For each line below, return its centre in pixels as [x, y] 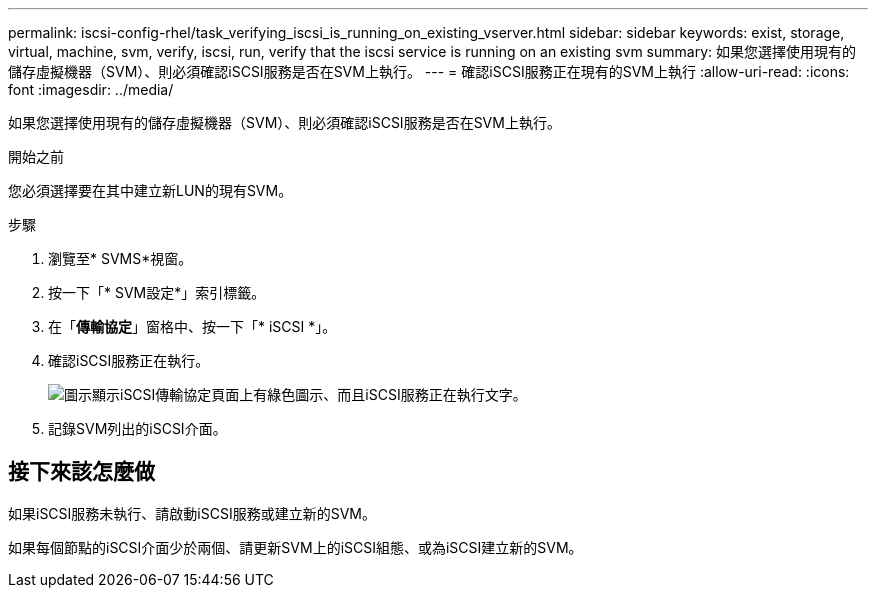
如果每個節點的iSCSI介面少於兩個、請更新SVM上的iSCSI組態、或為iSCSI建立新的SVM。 [295, 547]
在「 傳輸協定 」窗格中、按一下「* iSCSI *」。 [192, 326]
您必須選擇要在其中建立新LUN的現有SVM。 [150, 190]
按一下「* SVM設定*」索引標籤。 [157, 292]
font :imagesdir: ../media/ [91, 89]
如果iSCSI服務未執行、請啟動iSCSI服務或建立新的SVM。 [192, 513]
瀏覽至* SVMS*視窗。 [120, 258]
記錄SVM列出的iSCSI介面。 [137, 428]
